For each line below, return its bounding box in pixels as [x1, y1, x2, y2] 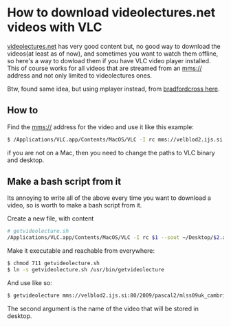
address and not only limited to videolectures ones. [7, 71, 153, 80]
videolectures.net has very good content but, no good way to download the [7, 42, 221, 50]
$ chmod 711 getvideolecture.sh [7, 260, 100, 267]
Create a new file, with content [7, 214, 94, 223]
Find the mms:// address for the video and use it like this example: [7, 122, 194, 131]
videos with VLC [7, 19, 102, 35]
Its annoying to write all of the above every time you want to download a [7, 194, 212, 202]
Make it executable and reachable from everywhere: [7, 247, 155, 255]
